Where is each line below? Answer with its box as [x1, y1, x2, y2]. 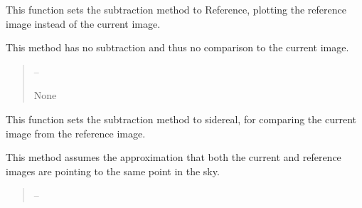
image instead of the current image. [6, 16, 161, 31]
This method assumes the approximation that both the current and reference [6, 150, 341, 165]
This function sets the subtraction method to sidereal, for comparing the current [6, 111, 356, 126]
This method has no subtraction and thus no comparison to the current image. [6, 40, 349, 55]
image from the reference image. [6, 125, 146, 140]
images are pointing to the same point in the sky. [6, 163, 220, 178]
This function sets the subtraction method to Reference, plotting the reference [6, 2, 346, 16]
